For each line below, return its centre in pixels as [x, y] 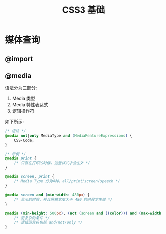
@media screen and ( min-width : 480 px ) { [48, 195]
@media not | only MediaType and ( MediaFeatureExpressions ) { [69, 136]
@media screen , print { [30, 177]
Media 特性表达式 [30, 105]
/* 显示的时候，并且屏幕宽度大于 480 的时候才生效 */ [63, 199]
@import [19, 58]
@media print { [21, 158]
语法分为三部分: [21, 88]
